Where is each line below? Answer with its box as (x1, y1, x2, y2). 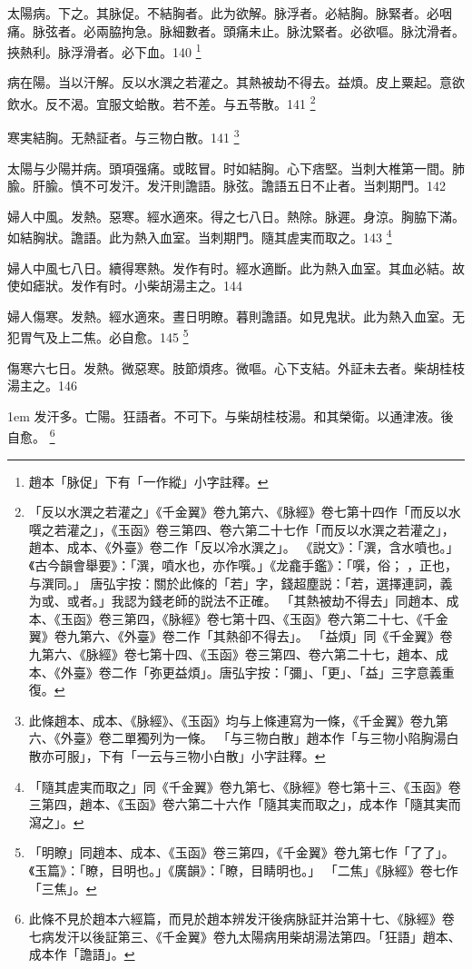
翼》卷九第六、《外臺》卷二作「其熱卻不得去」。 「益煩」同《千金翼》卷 (28, 627, 453, 646)
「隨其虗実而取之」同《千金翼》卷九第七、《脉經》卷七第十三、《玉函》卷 (28, 776, 461, 796)
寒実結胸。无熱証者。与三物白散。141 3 (7, 125, 240, 146)
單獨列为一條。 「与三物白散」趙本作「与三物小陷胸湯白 (123, 728, 459, 747)
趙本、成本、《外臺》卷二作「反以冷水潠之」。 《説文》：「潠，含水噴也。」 (28, 538, 459, 557)
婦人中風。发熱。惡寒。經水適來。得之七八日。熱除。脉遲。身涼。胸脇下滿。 (7, 206, 465, 225)
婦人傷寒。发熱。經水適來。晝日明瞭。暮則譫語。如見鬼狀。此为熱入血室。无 (7, 306, 465, 325)
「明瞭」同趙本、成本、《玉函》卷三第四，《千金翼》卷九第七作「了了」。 (28, 843, 455, 862)
